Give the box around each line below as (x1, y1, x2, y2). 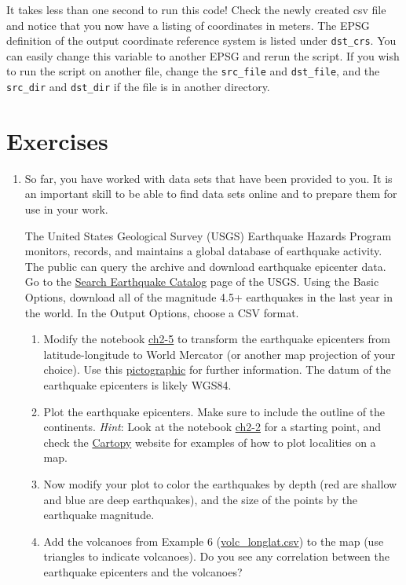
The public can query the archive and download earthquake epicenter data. (24, 258, 386, 274)
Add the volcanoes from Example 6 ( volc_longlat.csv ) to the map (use (43, 532, 384, 549)
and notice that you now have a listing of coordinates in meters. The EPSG (6, 16, 370, 33)
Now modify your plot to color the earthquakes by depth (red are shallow (43, 475, 397, 492)
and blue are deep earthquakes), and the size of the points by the (43, 491, 357, 507)
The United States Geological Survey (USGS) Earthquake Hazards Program (24, 227, 392, 243)
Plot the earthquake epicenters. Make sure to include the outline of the (43, 403, 386, 419)
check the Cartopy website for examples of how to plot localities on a (43, 433, 376, 450)
